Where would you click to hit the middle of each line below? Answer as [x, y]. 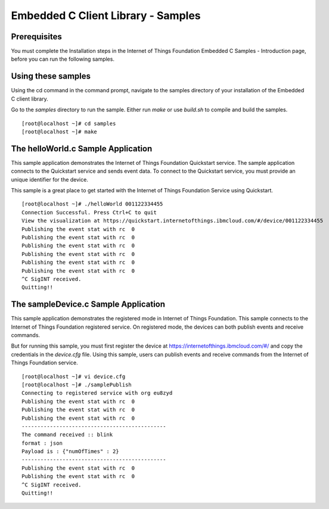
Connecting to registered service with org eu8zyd [97, 393]
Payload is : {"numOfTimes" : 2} [70, 452]
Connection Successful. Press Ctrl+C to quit [89, 212]
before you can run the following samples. [63, 59]
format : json [42, 443]
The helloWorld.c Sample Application [82, 149]
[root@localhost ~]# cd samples [69, 123]
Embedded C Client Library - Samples [106, 15]
